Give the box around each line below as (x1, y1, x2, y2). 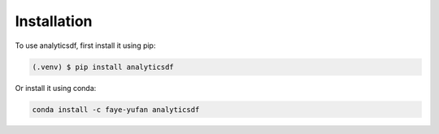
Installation (15, 12, 93, 30)
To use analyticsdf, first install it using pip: (15, 41, 156, 50)
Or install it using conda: (15, 83, 97, 93)
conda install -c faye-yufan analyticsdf (32, 105, 200, 114)
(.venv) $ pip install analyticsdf (32, 62, 174, 71)
